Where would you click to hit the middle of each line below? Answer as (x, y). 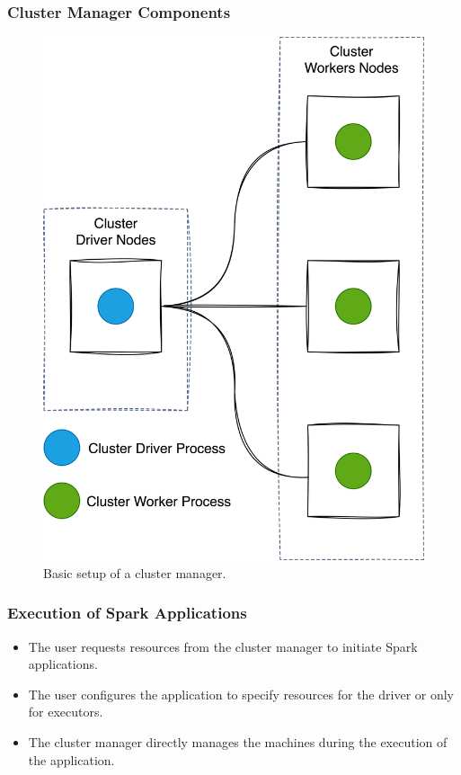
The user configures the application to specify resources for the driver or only (241, 694)
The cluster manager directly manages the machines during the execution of (238, 742)
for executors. (66, 712)
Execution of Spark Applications (127, 613)
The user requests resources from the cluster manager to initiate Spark (223, 646)
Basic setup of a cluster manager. (135, 572)
